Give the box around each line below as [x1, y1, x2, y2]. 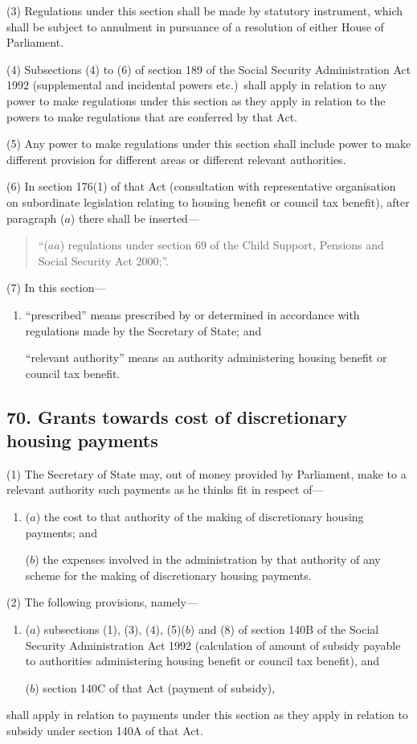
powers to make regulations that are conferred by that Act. [6, 108, 297, 125]
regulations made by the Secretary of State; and [25, 322, 262, 339]
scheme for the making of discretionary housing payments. [25, 566, 312, 583]
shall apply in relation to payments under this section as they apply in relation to [6, 706, 408, 723]
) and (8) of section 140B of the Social [190, 621, 379, 638]
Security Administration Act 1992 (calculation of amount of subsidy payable [25, 636, 401, 653]
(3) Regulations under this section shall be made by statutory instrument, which [6, 2, 403, 18]
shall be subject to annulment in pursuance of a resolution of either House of [6, 18, 384, 35]
